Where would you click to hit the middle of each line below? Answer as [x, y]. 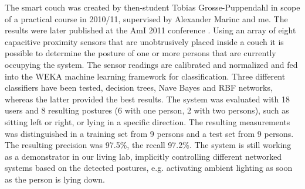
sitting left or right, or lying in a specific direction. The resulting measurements [148, 121]
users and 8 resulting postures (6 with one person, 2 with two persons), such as [147, 110]
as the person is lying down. [55, 179]
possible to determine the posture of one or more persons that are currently [140, 53]
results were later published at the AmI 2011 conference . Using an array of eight [150, 30]
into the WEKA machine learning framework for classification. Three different [145, 76]
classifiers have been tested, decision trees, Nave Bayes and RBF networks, [139, 87]
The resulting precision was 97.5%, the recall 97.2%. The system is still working [148, 145]
